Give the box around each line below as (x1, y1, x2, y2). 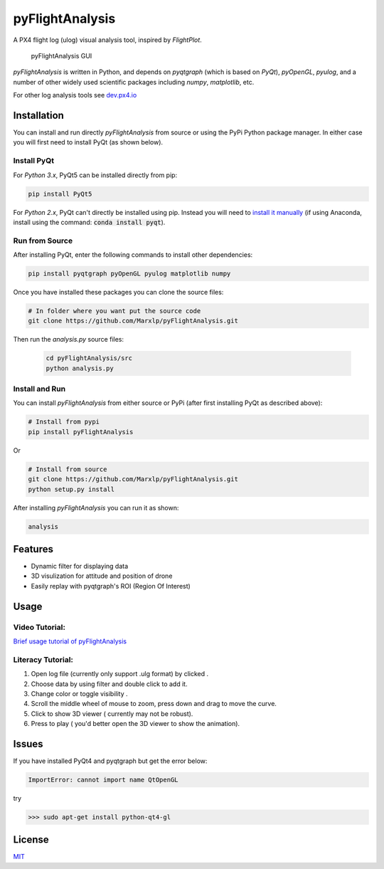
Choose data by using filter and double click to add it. (31, 680, 188, 688)
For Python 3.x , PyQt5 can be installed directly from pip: (13, 171, 178, 179)
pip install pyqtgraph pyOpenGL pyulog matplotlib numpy (28, 270, 231, 278)
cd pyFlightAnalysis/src (46, 354, 133, 362)
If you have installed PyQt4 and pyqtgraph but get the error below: (13, 757, 208, 765)
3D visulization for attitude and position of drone (31, 572, 173, 580)
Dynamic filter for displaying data (31, 562, 129, 571)
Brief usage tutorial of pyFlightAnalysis (13, 637, 127, 646)
